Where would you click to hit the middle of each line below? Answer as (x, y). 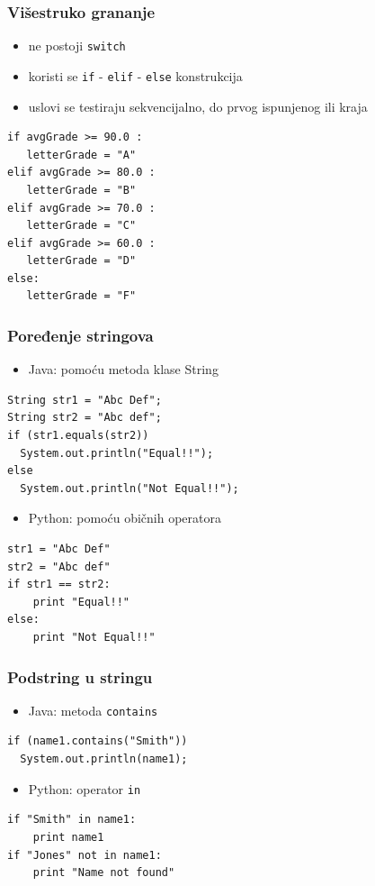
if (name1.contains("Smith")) (98, 741)
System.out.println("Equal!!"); (117, 453)
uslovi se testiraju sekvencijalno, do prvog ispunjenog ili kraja (198, 106)
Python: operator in (85, 788)
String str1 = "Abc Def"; (85, 400)
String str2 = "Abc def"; (85, 418)
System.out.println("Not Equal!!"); (129, 488)
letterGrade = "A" (81, 155)
